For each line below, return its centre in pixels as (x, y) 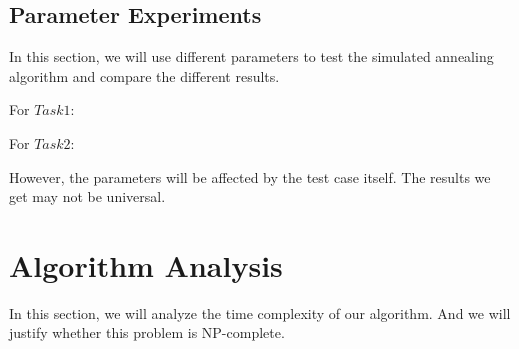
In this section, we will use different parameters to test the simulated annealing (251, 56)
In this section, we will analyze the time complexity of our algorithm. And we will (260, 312)
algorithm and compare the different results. (144, 75)
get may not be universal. (87, 196)
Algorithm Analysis (146, 264)
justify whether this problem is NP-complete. (147, 332)
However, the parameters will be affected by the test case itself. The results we (250, 176)
